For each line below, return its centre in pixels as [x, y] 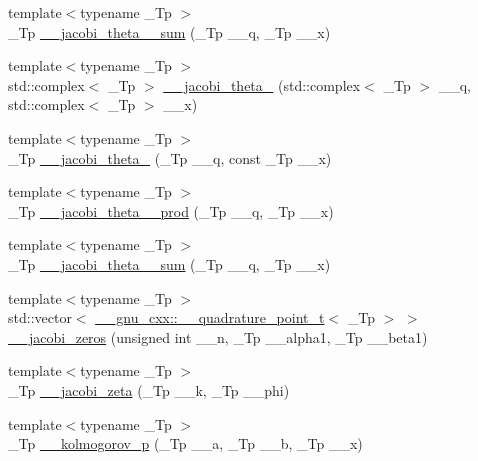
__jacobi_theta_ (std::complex [262, 84]
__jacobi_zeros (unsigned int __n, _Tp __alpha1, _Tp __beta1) [218, 336]
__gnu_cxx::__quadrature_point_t [210, 317]
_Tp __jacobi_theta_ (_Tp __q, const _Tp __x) [170, 157]
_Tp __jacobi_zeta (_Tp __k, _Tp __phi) [149, 389]
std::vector [40, 317]
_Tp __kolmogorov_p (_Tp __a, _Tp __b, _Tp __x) [185, 443]
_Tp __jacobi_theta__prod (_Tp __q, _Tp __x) [171, 210]
